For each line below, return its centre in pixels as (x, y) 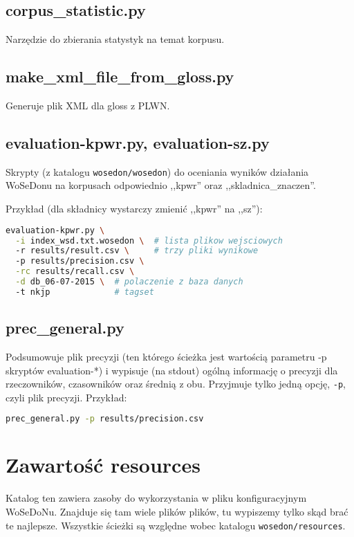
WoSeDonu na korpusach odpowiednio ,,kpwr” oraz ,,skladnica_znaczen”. (161, 185)
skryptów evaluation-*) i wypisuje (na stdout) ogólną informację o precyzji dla (172, 370)
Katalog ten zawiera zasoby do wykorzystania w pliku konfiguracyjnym (156, 498)
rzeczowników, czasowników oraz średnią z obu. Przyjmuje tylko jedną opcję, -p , (176, 384)
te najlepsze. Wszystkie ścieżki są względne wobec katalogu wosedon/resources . (176, 525)
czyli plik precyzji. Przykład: (66, 397)
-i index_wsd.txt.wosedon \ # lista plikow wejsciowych (149, 240)
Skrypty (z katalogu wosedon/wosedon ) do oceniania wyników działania (157, 171)
